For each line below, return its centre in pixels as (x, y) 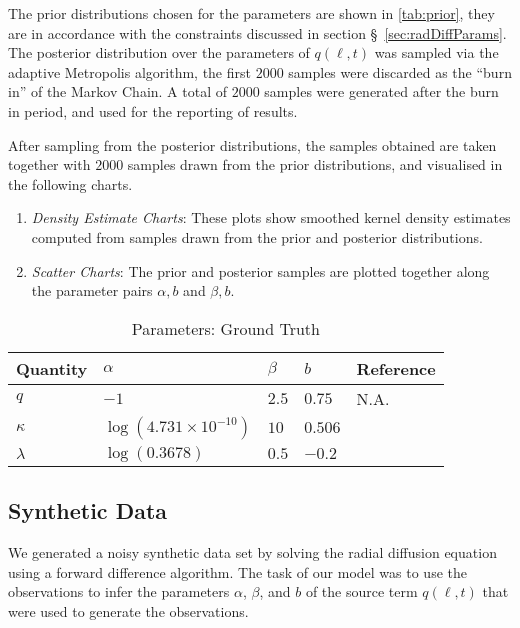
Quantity (52, 368)
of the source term (361, 591)
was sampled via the (436, 52)
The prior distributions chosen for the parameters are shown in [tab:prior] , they (251, 13)
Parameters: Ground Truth (225, 328)
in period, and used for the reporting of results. (153, 110)
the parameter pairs (92, 290)
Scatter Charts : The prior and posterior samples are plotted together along (260, 270)
